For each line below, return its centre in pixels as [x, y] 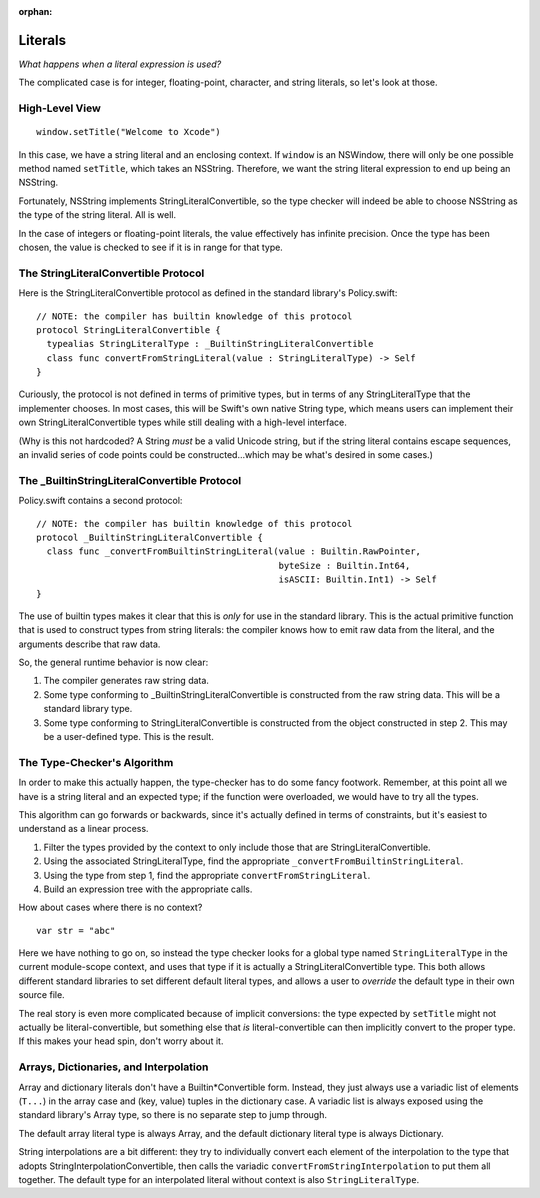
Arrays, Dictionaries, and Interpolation [113, 1067]
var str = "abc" [76, 930]
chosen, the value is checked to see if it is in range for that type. [151, 247]
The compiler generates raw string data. [126, 681]
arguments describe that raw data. [89, 644]
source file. [41, 995]
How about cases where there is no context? [110, 907]
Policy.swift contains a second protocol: [100, 501]
